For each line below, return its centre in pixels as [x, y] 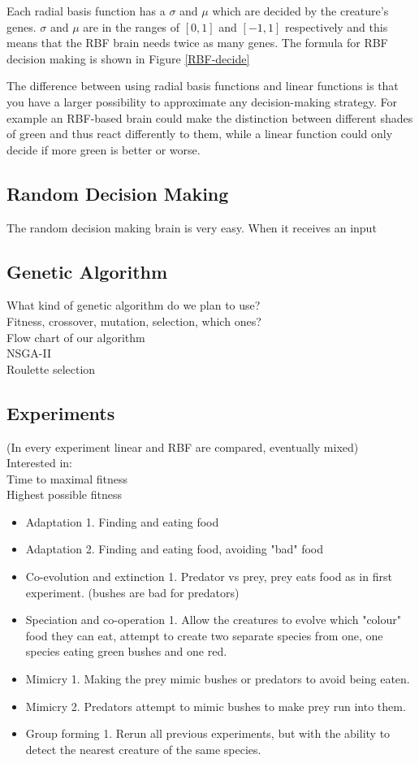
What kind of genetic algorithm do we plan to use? [134, 305]
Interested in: [40, 463]
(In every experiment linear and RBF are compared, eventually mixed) [183, 447]
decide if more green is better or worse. [104, 149]
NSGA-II [29, 353]
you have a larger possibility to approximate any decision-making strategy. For [202, 101]
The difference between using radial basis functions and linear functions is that [203, 86]
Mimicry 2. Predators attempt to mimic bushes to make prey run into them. [216, 706]
